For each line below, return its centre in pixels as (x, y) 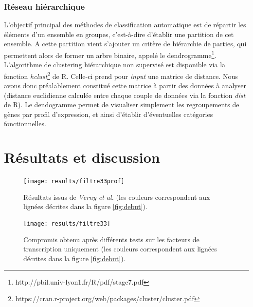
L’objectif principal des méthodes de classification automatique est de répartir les (125, 25)
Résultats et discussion (82, 157)
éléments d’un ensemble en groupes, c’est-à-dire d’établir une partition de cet (119, 34)
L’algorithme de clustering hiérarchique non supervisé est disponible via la (115, 65)
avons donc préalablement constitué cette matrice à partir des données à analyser (125, 86)
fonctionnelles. (25, 124)
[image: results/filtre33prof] (74, 182)
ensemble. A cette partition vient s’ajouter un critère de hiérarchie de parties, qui (125, 44)
